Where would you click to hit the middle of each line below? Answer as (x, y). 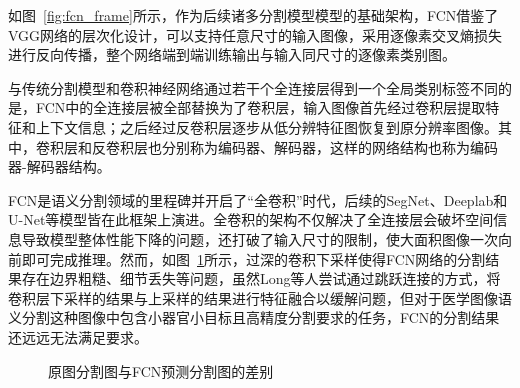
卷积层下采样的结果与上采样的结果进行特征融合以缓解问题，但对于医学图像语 (260, 297)
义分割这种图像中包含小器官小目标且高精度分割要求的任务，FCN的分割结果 (254, 317)
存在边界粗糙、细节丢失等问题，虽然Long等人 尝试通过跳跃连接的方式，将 (261, 278)
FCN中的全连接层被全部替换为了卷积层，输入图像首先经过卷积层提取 (260, 107)
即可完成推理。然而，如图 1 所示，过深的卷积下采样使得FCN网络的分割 (253, 258)
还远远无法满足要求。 (78, 336)
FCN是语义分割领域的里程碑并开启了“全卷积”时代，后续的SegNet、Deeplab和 (258, 199)
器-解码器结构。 (59, 166)
